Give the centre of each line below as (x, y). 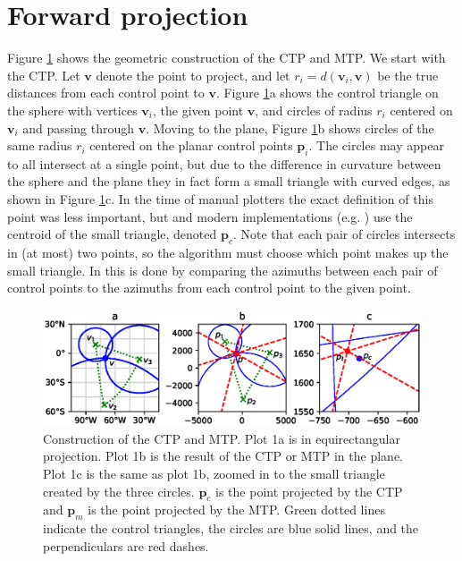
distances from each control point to (106, 93)
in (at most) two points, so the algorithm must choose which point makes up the (228, 253)
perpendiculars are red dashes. (126, 545)
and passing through (79, 127)
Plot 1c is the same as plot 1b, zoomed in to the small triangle (214, 474)
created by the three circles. (119, 491)
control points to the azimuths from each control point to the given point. (209, 288)
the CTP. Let (44, 75)
